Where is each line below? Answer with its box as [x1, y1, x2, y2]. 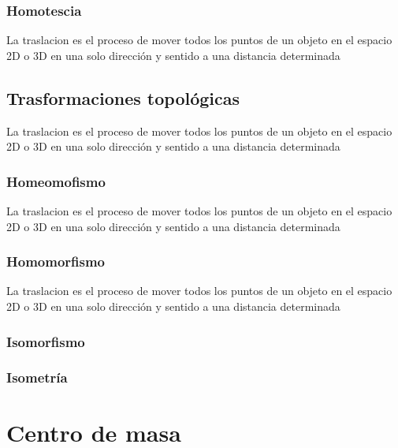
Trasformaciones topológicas [6, 85, 240, 110]
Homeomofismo [6, 171, 106, 191]
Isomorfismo [6, 331, 85, 351]
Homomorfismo [6, 252, 106, 271]
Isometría [6, 368, 68, 387]
